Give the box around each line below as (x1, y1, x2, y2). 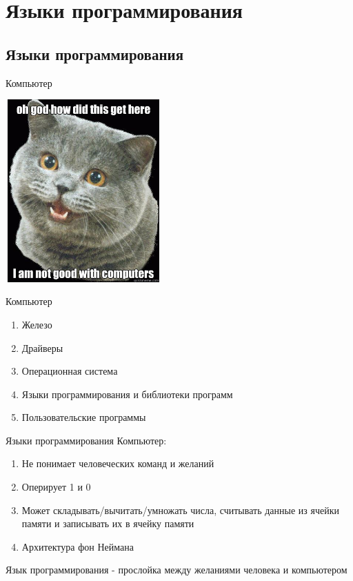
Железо (21, 317, 52, 331)
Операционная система (21, 364, 118, 378)
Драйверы (21, 340, 63, 355)
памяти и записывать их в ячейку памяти (21, 516, 194, 531)
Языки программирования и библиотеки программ (21, 386, 233, 401)
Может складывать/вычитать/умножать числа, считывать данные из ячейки (21, 502, 339, 517)
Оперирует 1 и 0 (21, 480, 91, 494)
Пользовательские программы (21, 410, 146, 424)
